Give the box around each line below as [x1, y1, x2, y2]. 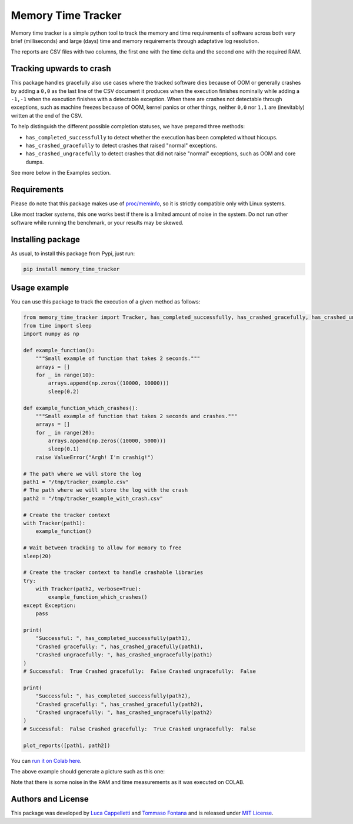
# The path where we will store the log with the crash [23, 487, 188, 493]
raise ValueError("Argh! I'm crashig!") [35, 453, 154, 461]
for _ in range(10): [35, 371, 95, 378]
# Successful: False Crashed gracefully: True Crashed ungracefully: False [23, 725, 256, 732]
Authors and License [11, 794, 89, 804]
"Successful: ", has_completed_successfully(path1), [35, 635, 191, 642]
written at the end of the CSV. [11, 112, 82, 119]
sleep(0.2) [48, 388, 79, 395]
